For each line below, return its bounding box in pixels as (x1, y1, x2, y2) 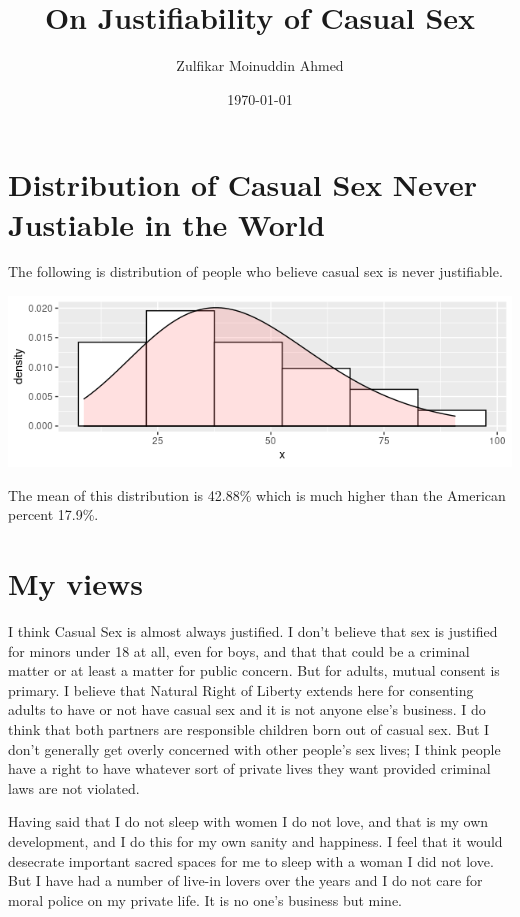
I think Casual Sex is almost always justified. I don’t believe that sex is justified (8, 621, 498, 642)
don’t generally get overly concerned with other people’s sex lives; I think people (8, 738, 501, 759)
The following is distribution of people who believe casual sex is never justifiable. (8, 261, 503, 282)
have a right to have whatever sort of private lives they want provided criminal (8, 758, 491, 779)
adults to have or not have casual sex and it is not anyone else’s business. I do (8, 699, 486, 720)
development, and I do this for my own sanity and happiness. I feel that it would (8, 831, 503, 852)
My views (8, 563, 143, 604)
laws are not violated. (8, 777, 140, 798)
